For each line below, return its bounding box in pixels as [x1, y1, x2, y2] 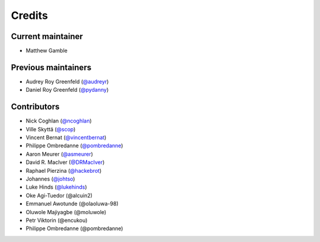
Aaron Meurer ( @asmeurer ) [25, 150, 93, 157]
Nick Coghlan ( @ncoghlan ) [25, 117, 92, 124]
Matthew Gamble [25, 47, 68, 54]
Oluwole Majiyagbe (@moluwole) [25, 208, 107, 215]
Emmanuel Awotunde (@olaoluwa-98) [25, 200, 119, 207]
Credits [11, 9, 49, 22]
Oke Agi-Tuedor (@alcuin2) [25, 192, 93, 199]
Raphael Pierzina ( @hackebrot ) [25, 167, 102, 174]
